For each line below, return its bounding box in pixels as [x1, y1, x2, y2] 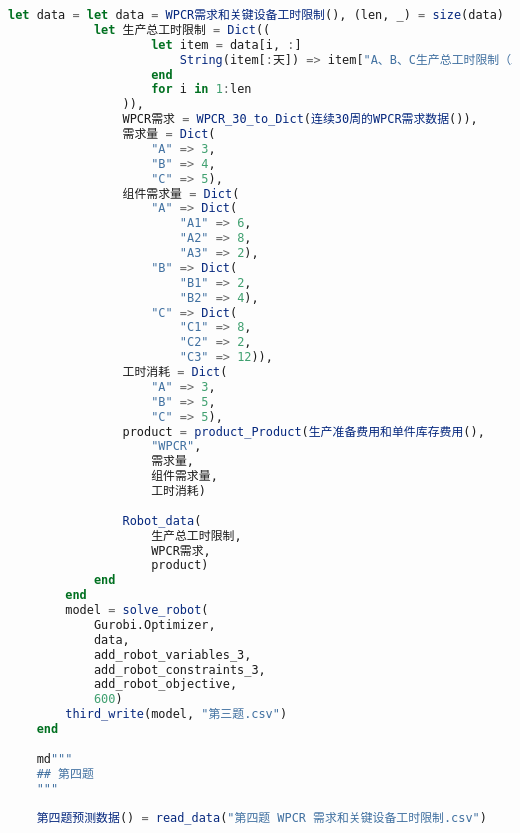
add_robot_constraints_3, [93, 662, 266, 677]
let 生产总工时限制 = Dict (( [93, 22, 271, 37]
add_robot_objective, [93, 677, 238, 692]
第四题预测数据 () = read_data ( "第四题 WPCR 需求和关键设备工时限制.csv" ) [36, 811, 487, 826]
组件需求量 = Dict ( [122, 186, 240, 201]
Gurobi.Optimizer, [93, 617, 216, 632]
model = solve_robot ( [65, 603, 209, 617]
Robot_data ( [122, 513, 202, 528]
